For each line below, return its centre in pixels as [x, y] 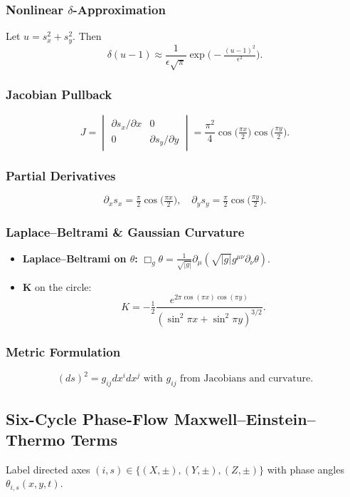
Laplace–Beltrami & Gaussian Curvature [125, 231]
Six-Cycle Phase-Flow [87, 418]
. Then [87, 36]
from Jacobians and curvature [245, 379]
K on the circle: [57, 286]
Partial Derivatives [61, 175]
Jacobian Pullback [59, 94]
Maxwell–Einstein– [245, 418]
